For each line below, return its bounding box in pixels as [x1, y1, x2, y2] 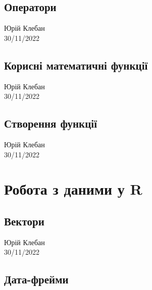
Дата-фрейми [4, 271, 69, 287]
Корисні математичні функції [4, 57, 148, 73]
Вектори [4, 213, 44, 228]
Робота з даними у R [4, 179, 142, 199]
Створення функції [4, 115, 97, 131]
